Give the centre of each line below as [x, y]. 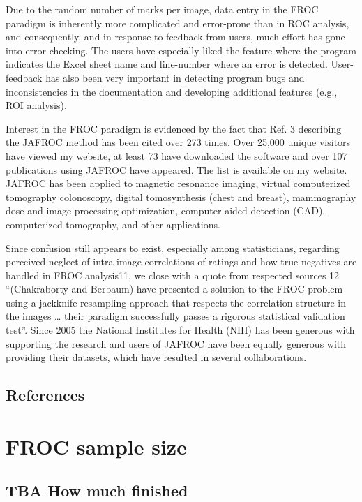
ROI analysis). [36, 105]
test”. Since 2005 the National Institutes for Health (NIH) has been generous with [180, 330]
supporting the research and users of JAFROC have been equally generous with [176, 343]
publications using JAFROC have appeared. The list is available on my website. [176, 169]
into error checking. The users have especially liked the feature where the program [181, 50]
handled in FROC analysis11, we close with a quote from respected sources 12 [173, 275]
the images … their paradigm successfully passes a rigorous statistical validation [175, 316]
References [45, 395]
